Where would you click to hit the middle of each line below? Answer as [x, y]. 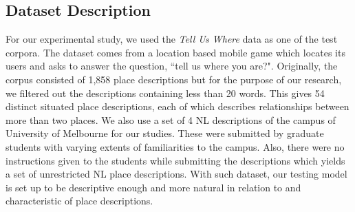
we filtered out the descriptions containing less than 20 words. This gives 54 [165, 93]
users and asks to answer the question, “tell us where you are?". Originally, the [172, 66]
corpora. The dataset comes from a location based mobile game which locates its [175, 52]
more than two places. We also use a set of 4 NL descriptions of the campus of [171, 119]
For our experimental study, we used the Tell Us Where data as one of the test [172, 39]
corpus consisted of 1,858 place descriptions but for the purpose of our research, [174, 79]
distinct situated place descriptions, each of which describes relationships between [177, 106]
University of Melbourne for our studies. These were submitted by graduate [165, 133]
